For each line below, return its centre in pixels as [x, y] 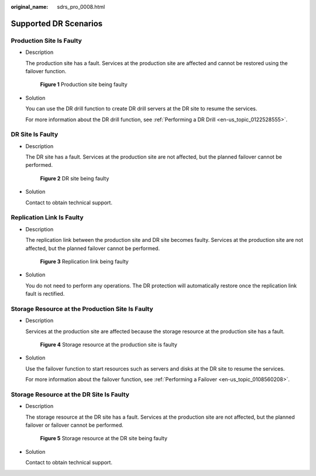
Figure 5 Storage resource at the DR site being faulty [104, 439]
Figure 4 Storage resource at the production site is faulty [109, 345]
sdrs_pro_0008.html [81, 7]
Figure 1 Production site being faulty [84, 84]
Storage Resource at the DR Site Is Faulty [70, 394]
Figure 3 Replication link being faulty [84, 261]
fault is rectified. [45, 294]
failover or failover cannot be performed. [75, 425]
